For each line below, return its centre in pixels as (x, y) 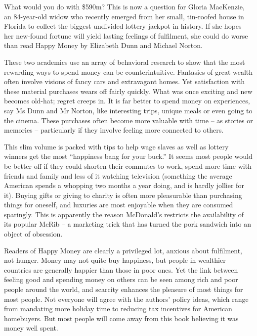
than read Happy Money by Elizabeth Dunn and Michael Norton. (103, 45)
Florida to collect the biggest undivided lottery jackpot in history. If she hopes (123, 26)
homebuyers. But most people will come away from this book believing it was (121, 318)
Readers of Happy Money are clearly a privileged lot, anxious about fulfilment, (123, 250)
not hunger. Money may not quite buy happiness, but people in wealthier (115, 260)
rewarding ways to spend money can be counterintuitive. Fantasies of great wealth (128, 72)
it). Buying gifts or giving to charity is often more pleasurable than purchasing (123, 195)
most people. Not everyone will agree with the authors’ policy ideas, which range (126, 299)
